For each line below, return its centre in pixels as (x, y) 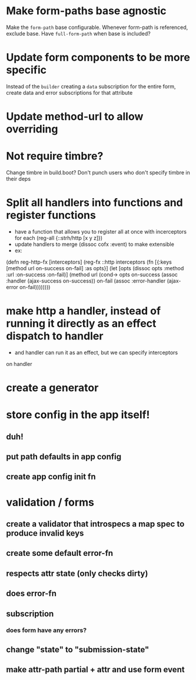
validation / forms (50, 502)
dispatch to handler (55, 336)
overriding (32, 129)
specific (26, 70)
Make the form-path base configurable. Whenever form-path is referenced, (97, 27)
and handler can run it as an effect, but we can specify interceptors (96, 352)
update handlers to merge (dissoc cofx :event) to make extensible (94, 244)
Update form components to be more (98, 58)
